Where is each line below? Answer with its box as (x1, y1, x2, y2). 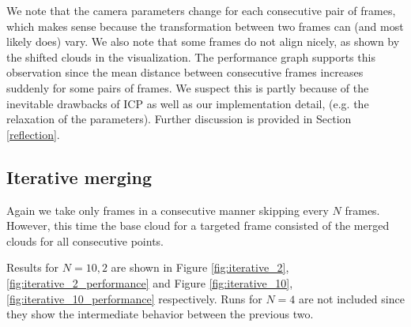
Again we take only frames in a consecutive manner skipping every (6, 201, 329, 218)
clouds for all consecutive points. (6, 232, 164, 249)
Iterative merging (6, 164, 152, 189)
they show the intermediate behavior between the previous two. (6, 306, 314, 322)
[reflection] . (6, 126, 60, 142)
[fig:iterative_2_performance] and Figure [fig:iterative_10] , (6, 274, 293, 291)
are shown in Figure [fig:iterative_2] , (111, 259, 289, 276)
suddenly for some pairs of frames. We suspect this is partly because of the (6, 79, 369, 96)
